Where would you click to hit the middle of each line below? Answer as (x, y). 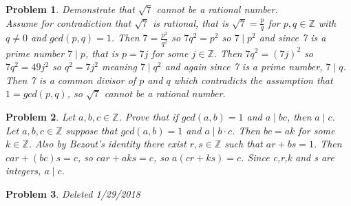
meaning (119, 66)
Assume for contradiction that (68, 22)
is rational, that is (191, 22)
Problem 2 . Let (41, 116)
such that (244, 144)
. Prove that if (148, 116)
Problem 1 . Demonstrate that (70, 9)
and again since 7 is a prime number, (244, 66)
